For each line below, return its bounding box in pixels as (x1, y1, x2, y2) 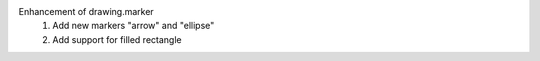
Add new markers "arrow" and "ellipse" (52, 20, 215, 32)
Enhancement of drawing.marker (18, 6, 154, 17)
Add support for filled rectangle (52, 33, 182, 45)
